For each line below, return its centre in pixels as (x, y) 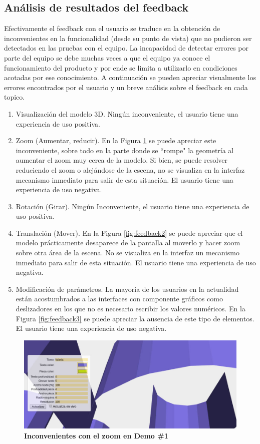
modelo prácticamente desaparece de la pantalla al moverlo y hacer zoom (128, 243)
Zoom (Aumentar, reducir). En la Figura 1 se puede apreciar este (116, 140)
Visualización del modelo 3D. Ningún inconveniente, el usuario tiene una (127, 113)
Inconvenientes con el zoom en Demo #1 (96, 436)
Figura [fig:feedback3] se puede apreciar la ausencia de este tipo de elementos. (135, 318)
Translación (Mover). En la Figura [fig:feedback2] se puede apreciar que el (129, 233)
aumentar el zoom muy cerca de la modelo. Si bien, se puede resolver (121, 160)
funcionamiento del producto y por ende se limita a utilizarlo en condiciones (121, 67)
